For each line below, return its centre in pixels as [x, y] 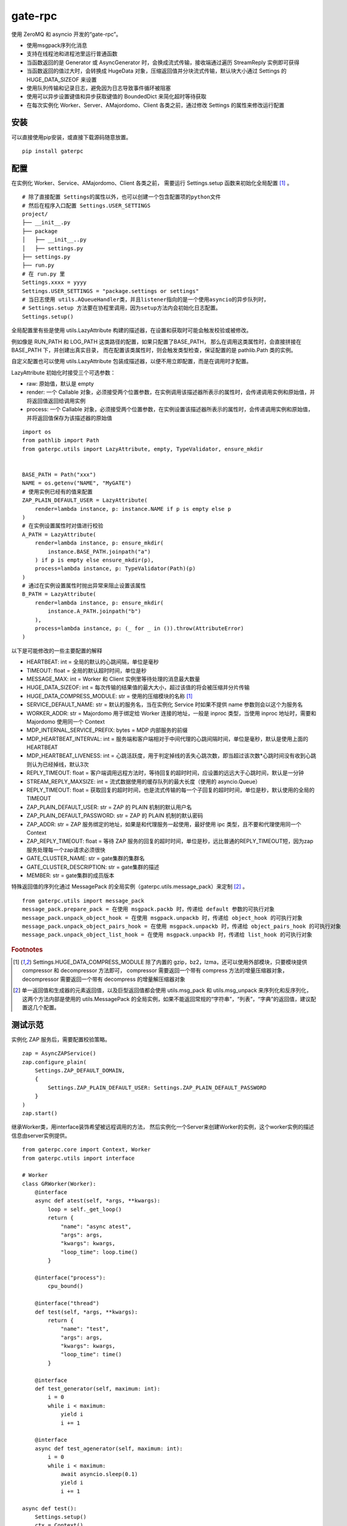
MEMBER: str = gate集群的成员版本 [70, 875]
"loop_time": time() [91, 1354]
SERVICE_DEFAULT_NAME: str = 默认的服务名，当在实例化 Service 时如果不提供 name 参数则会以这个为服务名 [165, 704]
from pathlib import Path [61, 440]
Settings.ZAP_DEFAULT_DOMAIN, [80, 1070]
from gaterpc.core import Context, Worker [87, 1150]
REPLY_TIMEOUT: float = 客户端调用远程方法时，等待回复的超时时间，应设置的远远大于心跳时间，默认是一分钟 [165, 773]
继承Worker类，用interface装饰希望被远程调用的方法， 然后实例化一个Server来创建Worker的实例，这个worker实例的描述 [163, 1127]
